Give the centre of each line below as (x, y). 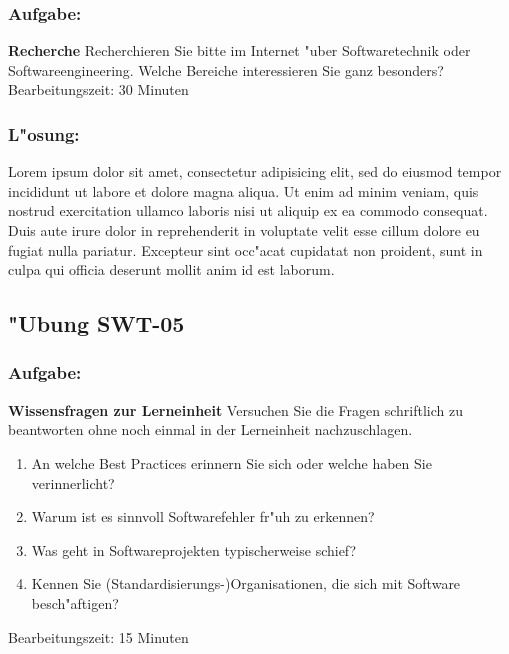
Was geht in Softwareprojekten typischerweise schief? (194, 549)
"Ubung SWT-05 (96, 323)
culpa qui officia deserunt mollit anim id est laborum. (171, 269)
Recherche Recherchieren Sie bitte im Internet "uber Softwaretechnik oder (239, 50)
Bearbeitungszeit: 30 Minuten (98, 89)
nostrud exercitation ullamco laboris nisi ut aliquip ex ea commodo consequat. (248, 210)
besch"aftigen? (75, 602)
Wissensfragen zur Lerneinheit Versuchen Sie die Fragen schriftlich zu (236, 409)
